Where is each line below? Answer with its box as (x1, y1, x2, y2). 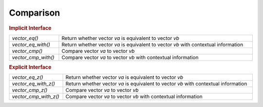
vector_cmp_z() (12, 87, 48, 94)
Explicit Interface (9, 64, 52, 71)
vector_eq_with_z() (12, 81, 56, 87)
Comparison (9, 7, 60, 18)
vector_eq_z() (12, 74, 43, 81)
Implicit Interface (9, 24, 52, 31)
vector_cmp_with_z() (12, 93, 59, 100)
